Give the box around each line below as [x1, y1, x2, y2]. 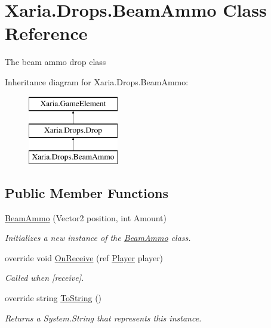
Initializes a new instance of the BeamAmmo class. [5, 231, 191, 244]
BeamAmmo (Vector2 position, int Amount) [5, 211, 167, 224]
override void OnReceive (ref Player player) [5, 251, 164, 264]
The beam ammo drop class [5, 55, 106, 68]
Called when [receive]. [5, 271, 84, 284]
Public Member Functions [5, 183, 168, 202]
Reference [5, 21, 88, 45]
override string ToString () [5, 292, 102, 304]
